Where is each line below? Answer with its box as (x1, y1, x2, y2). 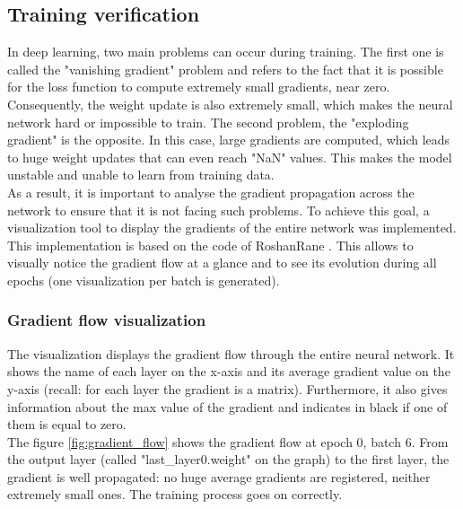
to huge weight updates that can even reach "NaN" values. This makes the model (7, 147, 452, 166)
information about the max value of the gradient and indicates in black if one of (7, 397, 448, 416)
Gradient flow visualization (7, 309, 206, 331)
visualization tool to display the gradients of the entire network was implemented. (7, 218, 457, 237)
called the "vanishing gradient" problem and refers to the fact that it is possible (7, 59, 443, 78)
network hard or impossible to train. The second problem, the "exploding (7, 112, 409, 131)
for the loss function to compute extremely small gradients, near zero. (7, 77, 390, 96)
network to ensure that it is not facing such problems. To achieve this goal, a (7, 200, 430, 219)
